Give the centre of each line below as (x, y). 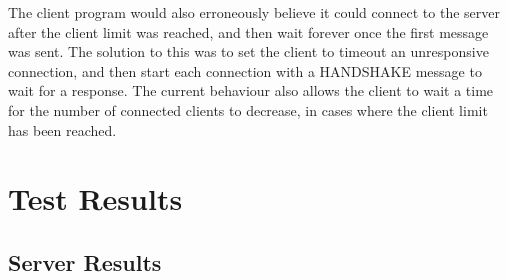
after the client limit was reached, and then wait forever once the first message (248, 31)
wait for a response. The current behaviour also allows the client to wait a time (251, 90)
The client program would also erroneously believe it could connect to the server (254, 12)
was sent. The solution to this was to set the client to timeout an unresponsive (248, 51)
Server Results (85, 261)
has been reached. (62, 129)
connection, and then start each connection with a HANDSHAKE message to (245, 70)
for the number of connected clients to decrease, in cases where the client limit (248, 109)
